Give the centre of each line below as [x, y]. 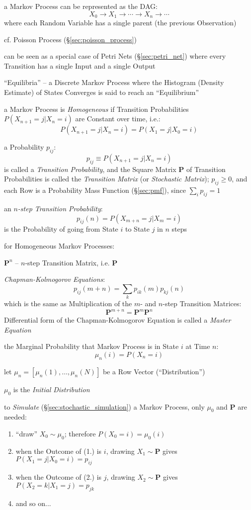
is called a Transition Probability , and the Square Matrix [90, 169]
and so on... [33, 503]
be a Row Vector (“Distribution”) [154, 371]
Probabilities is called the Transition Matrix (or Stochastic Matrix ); [107, 179]
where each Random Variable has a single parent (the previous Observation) [120, 23]
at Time [198, 346]
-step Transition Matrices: [202, 303]
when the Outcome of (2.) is [59, 477]
